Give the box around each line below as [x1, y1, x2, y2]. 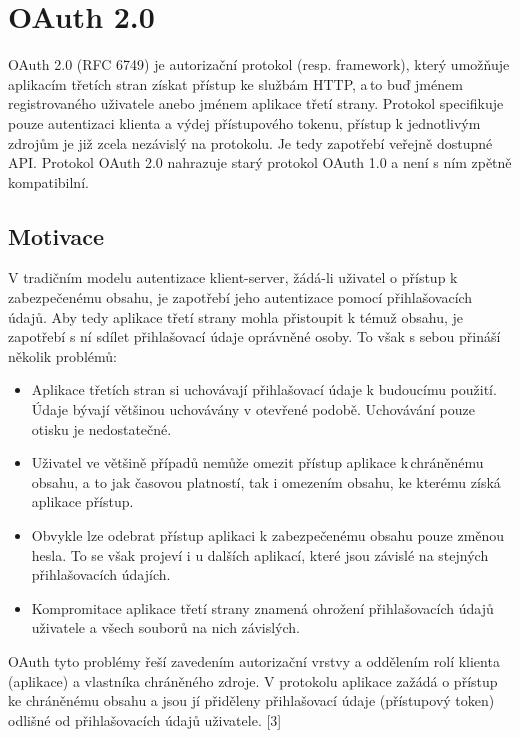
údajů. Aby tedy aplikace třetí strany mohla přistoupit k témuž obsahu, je [8, 306, 463, 327]
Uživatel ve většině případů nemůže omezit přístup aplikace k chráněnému [31, 452, 484, 473]
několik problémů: [8, 345, 117, 366]
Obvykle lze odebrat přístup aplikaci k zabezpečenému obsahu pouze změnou [31, 525, 505, 546]
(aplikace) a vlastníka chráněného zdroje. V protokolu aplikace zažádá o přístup [8, 670, 498, 691]
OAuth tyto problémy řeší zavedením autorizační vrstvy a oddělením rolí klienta [8, 650, 500, 671]
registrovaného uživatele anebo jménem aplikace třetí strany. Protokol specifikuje [8, 93, 504, 114]
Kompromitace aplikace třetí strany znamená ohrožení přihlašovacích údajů [31, 597, 494, 618]
